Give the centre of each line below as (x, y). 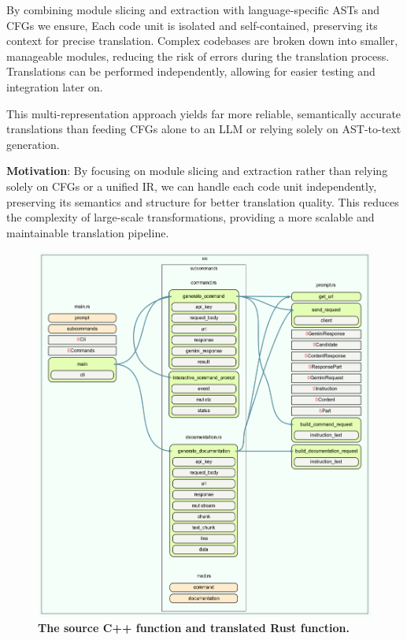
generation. (33, 144)
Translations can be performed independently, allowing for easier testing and (191, 71)
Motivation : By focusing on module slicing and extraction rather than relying (197, 171)
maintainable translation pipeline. (88, 232)
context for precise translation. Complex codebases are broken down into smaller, (202, 41)
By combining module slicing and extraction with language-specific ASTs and (193, 9)
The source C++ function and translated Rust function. (194, 628)
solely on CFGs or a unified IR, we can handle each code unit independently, (192, 186)
